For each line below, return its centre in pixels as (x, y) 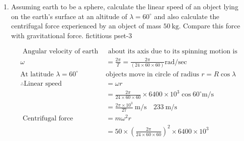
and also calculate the (187, 16)
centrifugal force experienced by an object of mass (86, 26)
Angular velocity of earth (61, 52)
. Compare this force (209, 26)
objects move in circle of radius (153, 74)
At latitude (37, 74)
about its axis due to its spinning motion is (173, 52)
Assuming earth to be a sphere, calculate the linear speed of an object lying (125, 6)
